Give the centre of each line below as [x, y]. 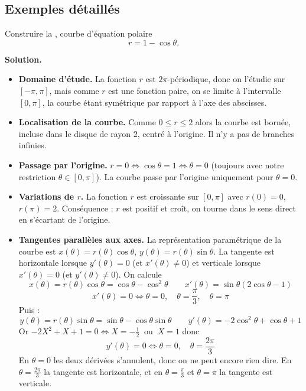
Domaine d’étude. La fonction [77, 79]
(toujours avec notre [248, 164]
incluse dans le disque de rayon [75, 133]
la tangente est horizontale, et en [103, 371]
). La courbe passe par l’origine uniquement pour [185, 176]
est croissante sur [168, 196]
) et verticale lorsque [223, 263]
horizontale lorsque [53, 263]
